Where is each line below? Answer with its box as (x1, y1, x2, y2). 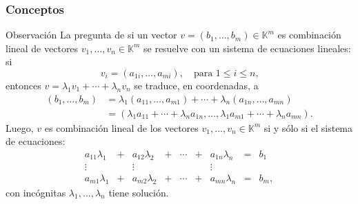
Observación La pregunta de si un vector (6, 27, 177, 42)
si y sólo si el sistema (263, 120, 353, 135)
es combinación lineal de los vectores (44, 120, 199, 135)
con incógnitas (6, 185, 66, 199)
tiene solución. (108, 185, 169, 199)
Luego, (6, 120, 34, 135)
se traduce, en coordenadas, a (134, 78, 259, 92)
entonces (6, 78, 41, 92)
